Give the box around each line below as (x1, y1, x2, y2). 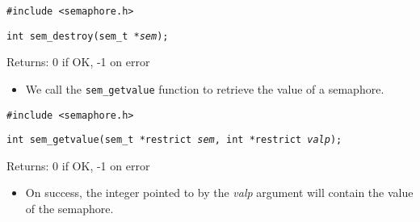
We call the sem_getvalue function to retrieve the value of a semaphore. (25, 80, 384, 97)
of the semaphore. (25, 200, 114, 217)
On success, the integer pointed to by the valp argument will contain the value (25, 184, 414, 201)
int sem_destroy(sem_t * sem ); (6, 30, 169, 42)
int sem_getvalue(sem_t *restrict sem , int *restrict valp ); (6, 134, 342, 146)
